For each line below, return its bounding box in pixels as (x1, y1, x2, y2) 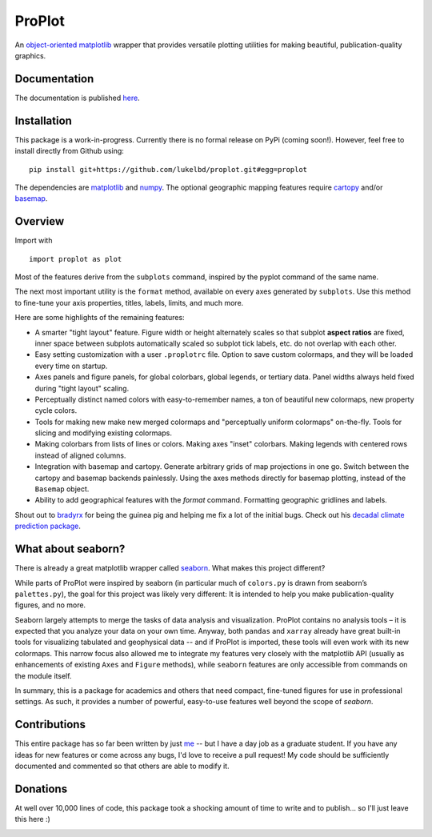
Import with (14, 236, 53, 246)
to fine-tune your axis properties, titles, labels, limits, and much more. (14, 298, 244, 307)
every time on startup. (34, 361, 108, 370)
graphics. (14, 50, 46, 60)
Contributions (14, 718, 86, 731)
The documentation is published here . (14, 93, 140, 102)
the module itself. (14, 671, 72, 680)
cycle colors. (34, 406, 78, 415)
